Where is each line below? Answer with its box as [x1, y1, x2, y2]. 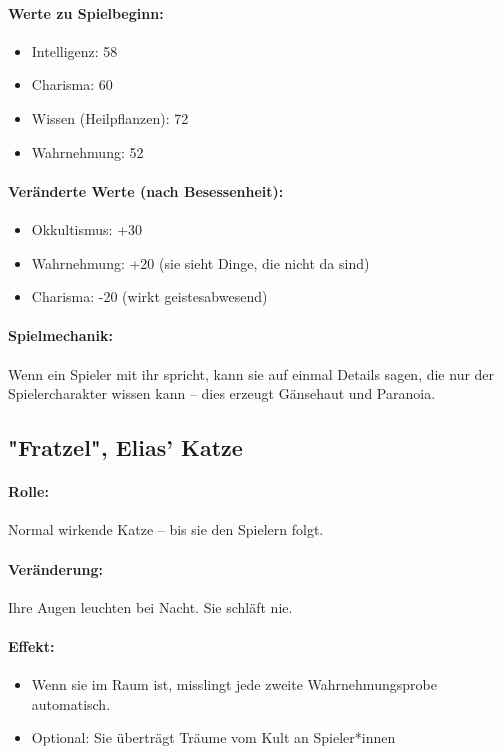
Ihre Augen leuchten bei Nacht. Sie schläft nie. [8, 596, 293, 617]
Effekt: [8, 635, 55, 656]
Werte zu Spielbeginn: [8, 2, 164, 23]
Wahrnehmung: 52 [31, 141, 144, 162]
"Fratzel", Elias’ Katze [8, 432, 243, 463]
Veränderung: [8, 558, 103, 579]
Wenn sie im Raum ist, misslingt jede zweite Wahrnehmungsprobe [31, 674, 437, 695]
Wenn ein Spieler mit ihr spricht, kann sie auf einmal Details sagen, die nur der [8, 363, 495, 384]
